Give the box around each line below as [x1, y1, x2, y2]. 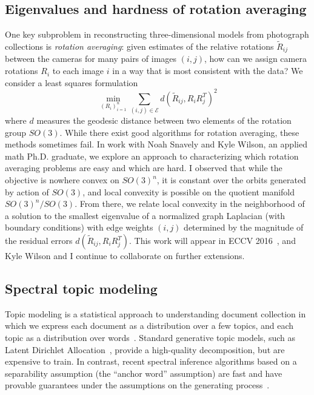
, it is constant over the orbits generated [156, 174, 306, 186]
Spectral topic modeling [5, 279, 158, 297]
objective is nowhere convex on [5, 174, 119, 186]
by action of [5, 185, 49, 198]
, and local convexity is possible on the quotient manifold [82, 185, 295, 198]
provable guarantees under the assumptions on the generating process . [5, 379, 270, 391]
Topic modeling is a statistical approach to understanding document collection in [5, 307, 306, 320]
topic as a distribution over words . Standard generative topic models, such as [5, 331, 295, 343]
